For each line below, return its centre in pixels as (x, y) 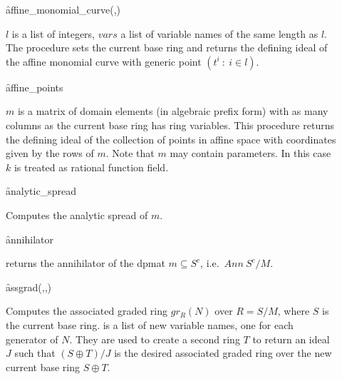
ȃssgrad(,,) (28, 287)
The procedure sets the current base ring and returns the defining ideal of (167, 47)
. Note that (130, 153)
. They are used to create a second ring (155, 339)
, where (294, 311)
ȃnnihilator (30, 239)
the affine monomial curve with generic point (104, 61)
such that (35, 353)
